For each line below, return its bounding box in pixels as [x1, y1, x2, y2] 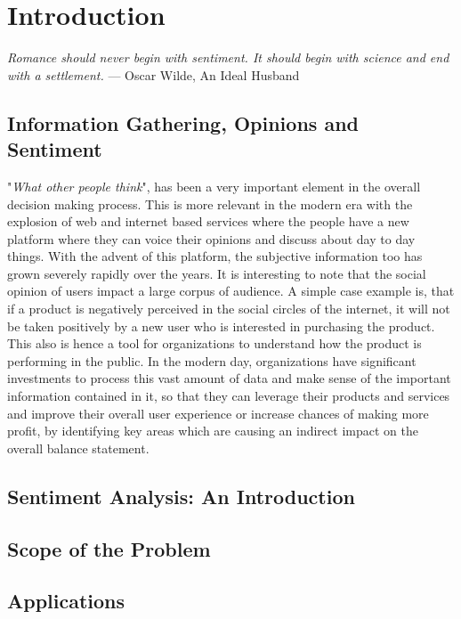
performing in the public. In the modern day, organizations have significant [7, 351, 417, 370]
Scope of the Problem [7, 534, 211, 562]
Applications [7, 587, 125, 615]
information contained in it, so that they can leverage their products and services [7, 387, 450, 405]
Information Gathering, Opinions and [7, 109, 359, 136]
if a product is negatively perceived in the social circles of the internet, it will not [7, 299, 450, 318]
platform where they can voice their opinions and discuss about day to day [7, 229, 416, 248]
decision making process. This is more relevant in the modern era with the [7, 194, 413, 213]
